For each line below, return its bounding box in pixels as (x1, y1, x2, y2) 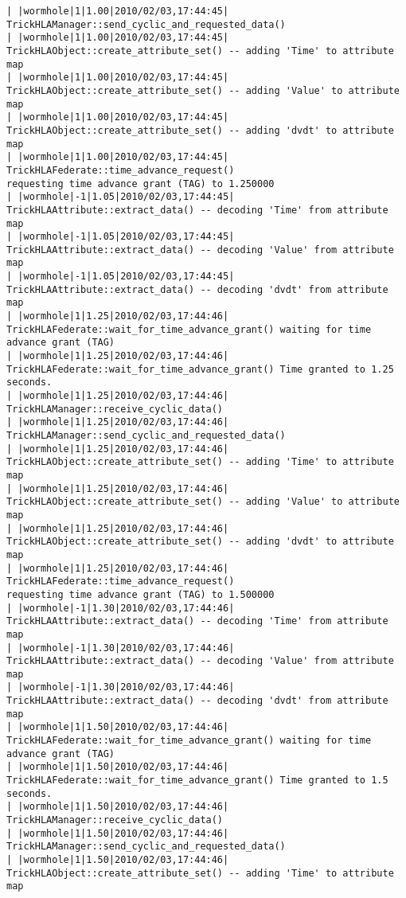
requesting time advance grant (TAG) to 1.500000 (6, 588, 275, 600)
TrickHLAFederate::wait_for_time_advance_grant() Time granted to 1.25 (6, 363, 394, 375)
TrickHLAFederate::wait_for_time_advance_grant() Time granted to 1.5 (6, 775, 388, 787)
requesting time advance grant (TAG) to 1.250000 (6, 178, 275, 189)
